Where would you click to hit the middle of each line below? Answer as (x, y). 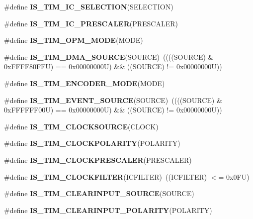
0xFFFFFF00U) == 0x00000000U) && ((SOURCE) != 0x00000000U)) (113, 110)
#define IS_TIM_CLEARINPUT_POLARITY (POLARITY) (108, 210)
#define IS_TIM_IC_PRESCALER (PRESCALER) (91, 23)
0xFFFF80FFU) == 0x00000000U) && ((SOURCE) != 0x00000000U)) (113, 66)
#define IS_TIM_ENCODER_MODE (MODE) (84, 83)
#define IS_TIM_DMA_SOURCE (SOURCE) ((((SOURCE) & (109, 56)
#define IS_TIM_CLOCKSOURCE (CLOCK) (81, 126)
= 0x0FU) (234, 176)
